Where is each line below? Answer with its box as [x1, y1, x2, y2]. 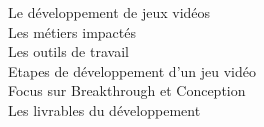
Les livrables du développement [8, 99, 201, 120]
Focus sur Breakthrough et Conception [8, 80, 246, 101]
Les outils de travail [8, 41, 129, 62]
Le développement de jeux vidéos [8, 2, 211, 22]
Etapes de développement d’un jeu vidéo [8, 60, 257, 81]
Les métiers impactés [8, 21, 136, 42]
